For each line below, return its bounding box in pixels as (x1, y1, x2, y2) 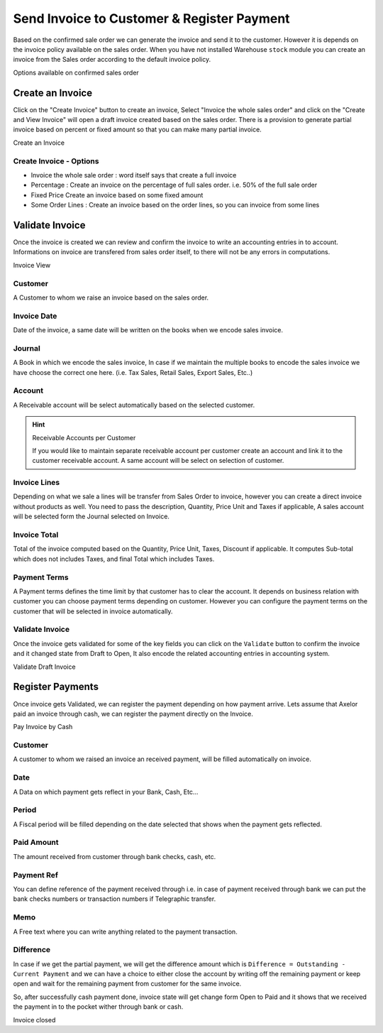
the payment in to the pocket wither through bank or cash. (13, 1002, 184, 1011)
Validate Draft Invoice (13, 662, 76, 671)
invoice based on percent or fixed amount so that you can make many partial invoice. (13, 125, 262, 134)
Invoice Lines (13, 478, 60, 488)
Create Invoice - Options (13, 156, 99, 166)
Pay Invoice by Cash (13, 723, 73, 731)
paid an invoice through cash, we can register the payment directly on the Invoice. (13, 709, 253, 718)
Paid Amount (13, 838, 60, 848)
